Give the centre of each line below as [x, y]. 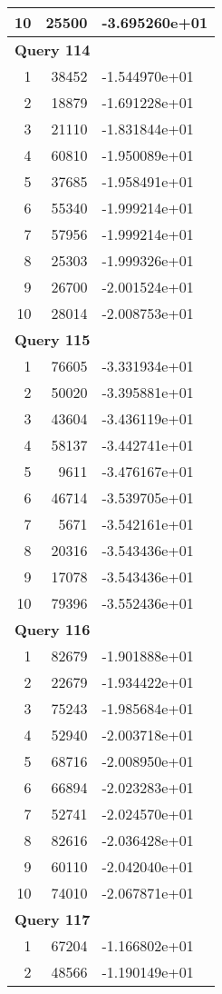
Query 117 [53, 919]
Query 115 [53, 339]
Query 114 [53, 50]
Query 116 [53, 629]
